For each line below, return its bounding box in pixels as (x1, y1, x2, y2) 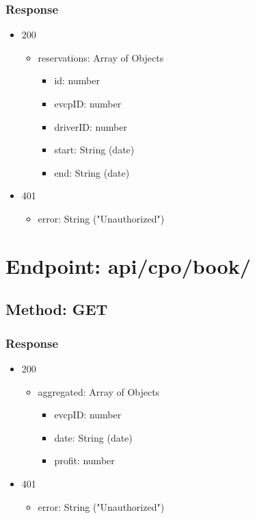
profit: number (54, 453, 115, 468)
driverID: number (54, 119, 127, 134)
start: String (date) (54, 142, 135, 157)
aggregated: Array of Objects (38, 384, 160, 398)
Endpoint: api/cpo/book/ (5, 251, 251, 279)
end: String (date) (54, 165, 130, 179)
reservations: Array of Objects (38, 50, 164, 64)
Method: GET (5, 299, 108, 320)
